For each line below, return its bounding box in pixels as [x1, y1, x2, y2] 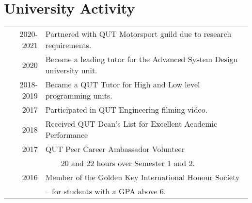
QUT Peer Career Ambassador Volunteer [45, 143, 185, 155]
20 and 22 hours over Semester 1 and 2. [61, 157, 195, 169]
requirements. [45, 39, 92, 51]
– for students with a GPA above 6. [45, 186, 166, 197]
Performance [45, 129, 88, 141]
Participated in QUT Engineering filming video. [45, 104, 208, 116]
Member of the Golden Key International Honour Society [45, 171, 240, 183]
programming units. [45, 90, 112, 101]
